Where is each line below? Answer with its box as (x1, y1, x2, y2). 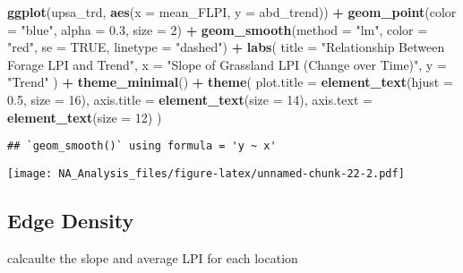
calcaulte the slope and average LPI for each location (7, 248, 298, 267)
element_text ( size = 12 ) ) (7, 107, 162, 126)
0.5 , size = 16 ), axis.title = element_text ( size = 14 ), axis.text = (7, 90, 373, 108)
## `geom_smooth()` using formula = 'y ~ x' (7, 140, 277, 153)
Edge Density (7, 206, 134, 234)
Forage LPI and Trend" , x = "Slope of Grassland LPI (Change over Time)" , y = (7, 55, 447, 73)
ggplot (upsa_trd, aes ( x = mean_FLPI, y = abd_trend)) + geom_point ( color (7, 3, 457, 21)
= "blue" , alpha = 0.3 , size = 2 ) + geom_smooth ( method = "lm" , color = (7, 20, 428, 38)
